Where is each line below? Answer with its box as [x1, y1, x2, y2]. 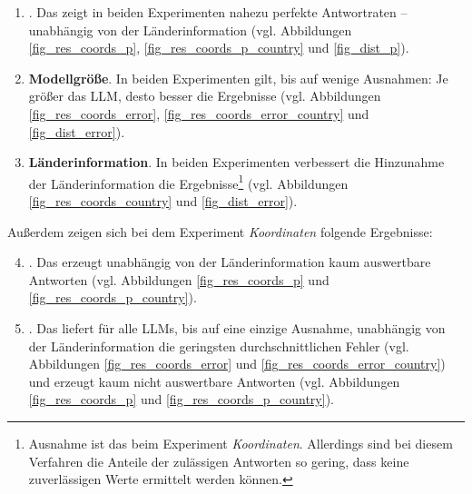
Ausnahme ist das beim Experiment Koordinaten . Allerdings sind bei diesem [28, 433, 453, 452]
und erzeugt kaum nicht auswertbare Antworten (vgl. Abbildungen [28, 371, 400, 390]
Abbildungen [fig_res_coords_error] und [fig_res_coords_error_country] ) [28, 354, 446, 373]
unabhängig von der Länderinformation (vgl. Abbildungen [28, 20, 352, 39]
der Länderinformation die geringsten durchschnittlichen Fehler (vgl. [28, 336, 409, 355]
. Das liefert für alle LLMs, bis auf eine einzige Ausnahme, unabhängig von [28, 318, 446, 337]
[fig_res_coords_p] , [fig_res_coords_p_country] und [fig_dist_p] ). [28, 38, 409, 57]
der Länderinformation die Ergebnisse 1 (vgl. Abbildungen [28, 171, 349, 193]
